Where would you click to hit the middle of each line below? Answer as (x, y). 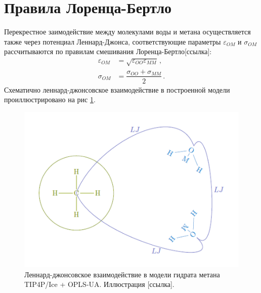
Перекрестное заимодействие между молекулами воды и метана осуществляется (127, 32)
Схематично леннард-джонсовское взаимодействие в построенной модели (117, 89)
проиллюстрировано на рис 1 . (50, 99)
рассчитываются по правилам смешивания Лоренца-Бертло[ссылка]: (108, 51)
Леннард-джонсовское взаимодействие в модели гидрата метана (122, 274)
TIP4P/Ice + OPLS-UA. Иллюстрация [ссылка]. (99, 284)
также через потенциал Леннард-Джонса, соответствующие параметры (113, 41)
